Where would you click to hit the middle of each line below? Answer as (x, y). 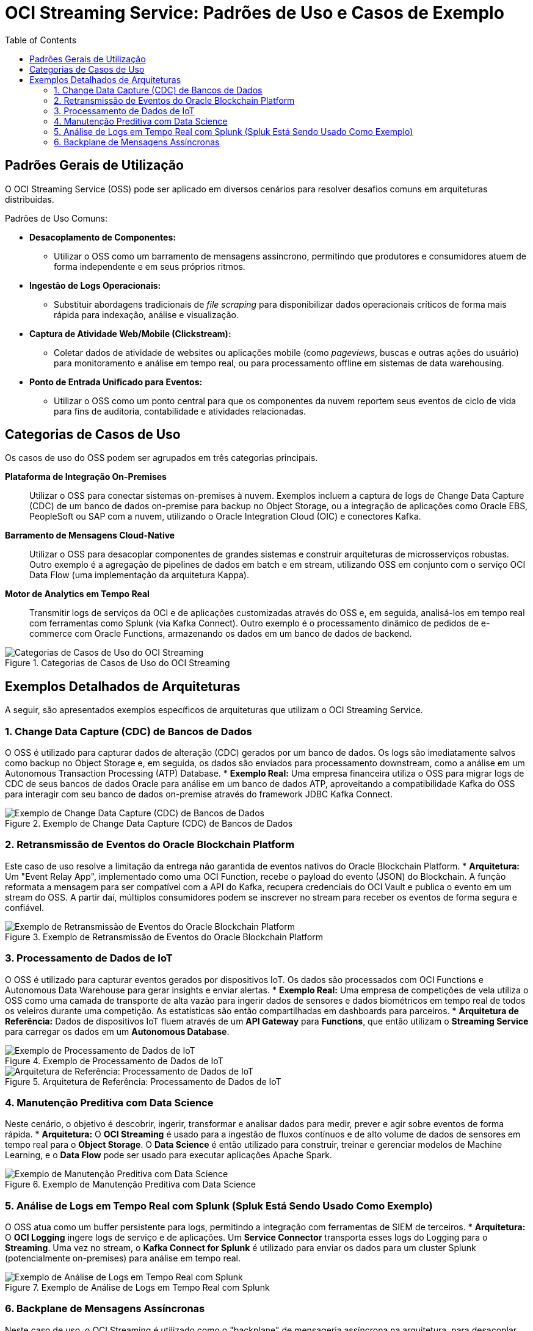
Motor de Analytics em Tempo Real (77, 594)
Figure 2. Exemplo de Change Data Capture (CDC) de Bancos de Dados (149, 824)
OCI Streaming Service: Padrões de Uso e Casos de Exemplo (255, 13)
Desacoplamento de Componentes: (103, 237)
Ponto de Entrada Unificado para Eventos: (116, 382)
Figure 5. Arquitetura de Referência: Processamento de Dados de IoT (143, 1081)
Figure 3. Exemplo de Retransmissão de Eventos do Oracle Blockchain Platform (164, 937)
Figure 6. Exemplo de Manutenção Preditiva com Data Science (130, 1184)
